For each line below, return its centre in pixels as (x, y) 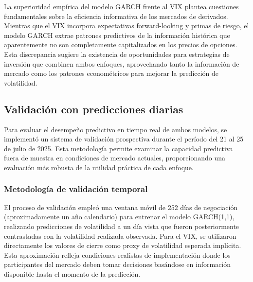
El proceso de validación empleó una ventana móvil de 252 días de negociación (121, 207)
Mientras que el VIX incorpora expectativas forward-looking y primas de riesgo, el (126, 26)
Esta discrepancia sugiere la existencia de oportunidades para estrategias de (117, 54)
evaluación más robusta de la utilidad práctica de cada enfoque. (99, 167)
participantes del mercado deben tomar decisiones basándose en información (117, 264)
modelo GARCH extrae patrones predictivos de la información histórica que (117, 35)
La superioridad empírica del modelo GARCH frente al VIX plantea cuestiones (121, 6)
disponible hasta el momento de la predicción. (72, 273)
